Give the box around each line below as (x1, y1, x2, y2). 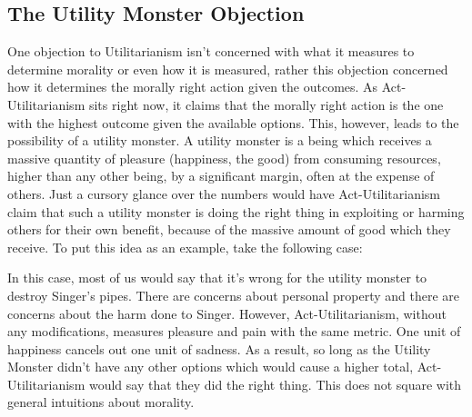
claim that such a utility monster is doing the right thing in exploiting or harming (7, 202, 465, 221)
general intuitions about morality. (7, 392, 195, 412)
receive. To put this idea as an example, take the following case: (7, 237, 363, 256)
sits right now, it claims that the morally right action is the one (88, 94, 444, 114)
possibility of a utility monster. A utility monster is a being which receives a (7, 131, 432, 150)
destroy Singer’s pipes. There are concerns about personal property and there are (7, 285, 460, 304)
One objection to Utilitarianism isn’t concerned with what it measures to (7, 42, 415, 61)
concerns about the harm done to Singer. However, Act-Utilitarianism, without (7, 303, 447, 323)
